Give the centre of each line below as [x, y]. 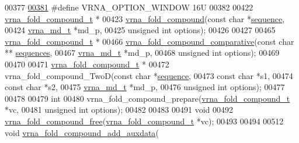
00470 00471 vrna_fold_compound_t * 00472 [87, 64]
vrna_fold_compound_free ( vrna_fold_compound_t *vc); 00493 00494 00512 [144, 121]
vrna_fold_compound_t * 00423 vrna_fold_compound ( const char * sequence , [145, 18]
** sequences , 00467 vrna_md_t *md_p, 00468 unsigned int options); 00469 [142, 53]
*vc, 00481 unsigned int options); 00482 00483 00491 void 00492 [119, 110]
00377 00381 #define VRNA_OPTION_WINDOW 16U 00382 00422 [129, 7]
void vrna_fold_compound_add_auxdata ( [82, 132]
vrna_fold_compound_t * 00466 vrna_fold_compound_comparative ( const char [149, 41]
